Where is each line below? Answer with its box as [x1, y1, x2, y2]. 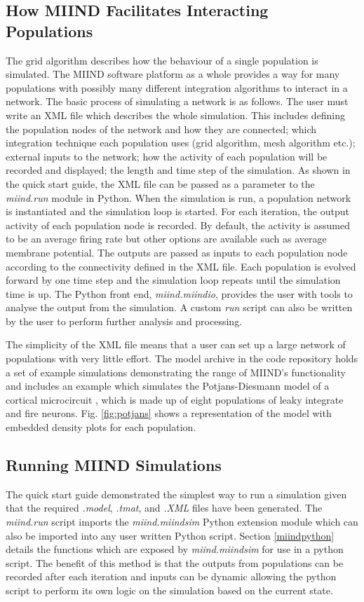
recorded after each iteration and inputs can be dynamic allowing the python [6, 569, 337, 584]
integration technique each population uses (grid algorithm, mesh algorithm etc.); [6, 135, 356, 150]
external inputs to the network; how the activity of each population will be [6, 149, 328, 163]
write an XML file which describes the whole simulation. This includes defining [6, 107, 346, 122]
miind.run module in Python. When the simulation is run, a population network [6, 190, 351, 205]
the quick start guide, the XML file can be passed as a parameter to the [6, 176, 315, 191]
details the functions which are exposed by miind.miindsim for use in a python [6, 542, 344, 556]
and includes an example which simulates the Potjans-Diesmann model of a [6, 378, 330, 393]
